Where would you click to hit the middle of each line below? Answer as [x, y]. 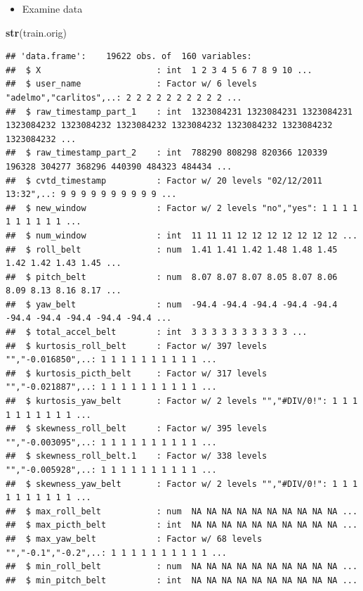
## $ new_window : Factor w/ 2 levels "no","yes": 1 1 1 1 [182, 208]
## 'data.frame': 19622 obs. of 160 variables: [129, 57]
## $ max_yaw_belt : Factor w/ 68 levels [134, 539]
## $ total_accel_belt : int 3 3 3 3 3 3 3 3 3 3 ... [157, 332]
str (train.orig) [37, 32]
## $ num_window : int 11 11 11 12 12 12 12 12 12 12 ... [182, 235]
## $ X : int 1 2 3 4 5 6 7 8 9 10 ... [159, 70]
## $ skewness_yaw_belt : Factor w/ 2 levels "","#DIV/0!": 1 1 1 [182, 484]
